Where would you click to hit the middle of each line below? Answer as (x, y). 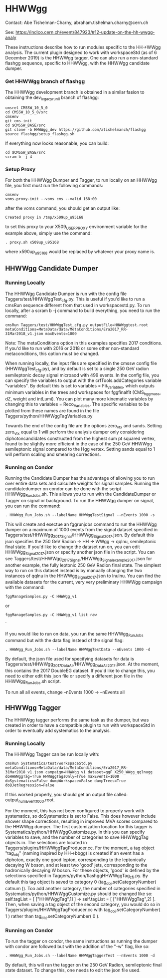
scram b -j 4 (19, 157)
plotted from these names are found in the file (52, 410)
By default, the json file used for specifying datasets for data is (70, 659)
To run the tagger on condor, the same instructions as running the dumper (81, 941)
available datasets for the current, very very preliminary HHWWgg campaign (84, 582)
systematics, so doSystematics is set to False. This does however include (81, 816)
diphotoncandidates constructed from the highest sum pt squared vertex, (81, 439)
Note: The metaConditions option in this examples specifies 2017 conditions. (84, 343)
